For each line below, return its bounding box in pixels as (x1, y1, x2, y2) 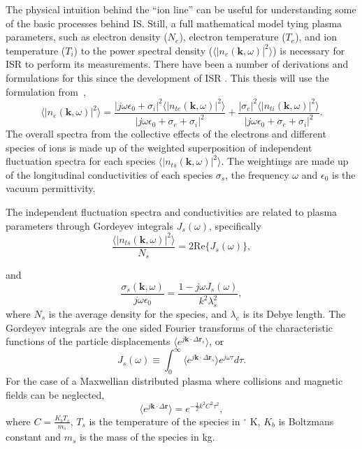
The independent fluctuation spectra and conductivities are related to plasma (6, 205, 338, 219)
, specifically (209, 218, 261, 233)
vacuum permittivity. (6, 181, 96, 196)
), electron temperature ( (179, 29, 286, 44)
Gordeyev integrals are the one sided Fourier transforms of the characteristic (6, 320, 333, 334)
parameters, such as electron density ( (6, 29, 168, 44)
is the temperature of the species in (89, 413, 240, 428)
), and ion (295, 29, 338, 44)
